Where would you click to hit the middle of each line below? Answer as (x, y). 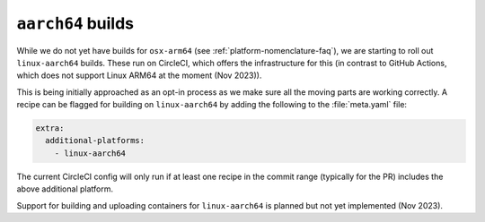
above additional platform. (65, 189)
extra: (50, 128)
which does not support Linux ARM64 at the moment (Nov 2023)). (139, 75)
